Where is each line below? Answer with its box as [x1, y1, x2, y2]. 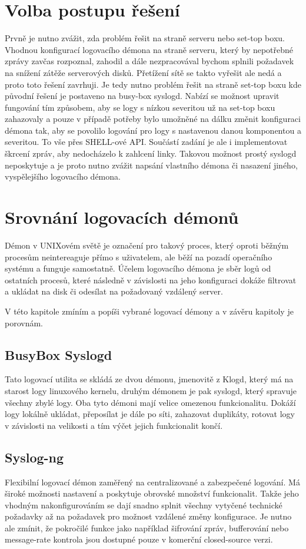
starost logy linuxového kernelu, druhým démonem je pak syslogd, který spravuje [5, 384, 297, 396]
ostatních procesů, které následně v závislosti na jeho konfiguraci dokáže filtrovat [5, 273, 297, 286]
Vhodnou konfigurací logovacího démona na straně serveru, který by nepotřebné [5, 43, 294, 55]
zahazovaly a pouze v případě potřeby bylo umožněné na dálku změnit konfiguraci [5, 113, 301, 125]
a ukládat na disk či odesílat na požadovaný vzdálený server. [5, 285, 223, 297]
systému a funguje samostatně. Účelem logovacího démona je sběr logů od [5, 262, 271, 274]
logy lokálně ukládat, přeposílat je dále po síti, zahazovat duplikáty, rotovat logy [5, 408, 295, 420]
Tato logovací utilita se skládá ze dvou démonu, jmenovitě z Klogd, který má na [5, 373, 294, 385]
